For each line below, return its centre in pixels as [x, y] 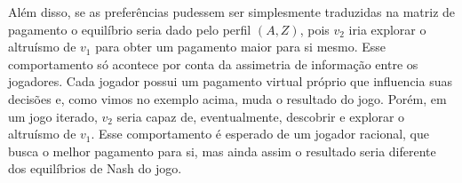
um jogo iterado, [53, 116]
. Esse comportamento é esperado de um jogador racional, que [260, 134]
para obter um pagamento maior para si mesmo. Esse [241, 47]
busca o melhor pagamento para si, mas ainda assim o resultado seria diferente [222, 151]
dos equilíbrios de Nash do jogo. [95, 168]
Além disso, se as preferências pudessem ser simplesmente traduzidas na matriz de [232, 12]
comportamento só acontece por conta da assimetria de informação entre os [213, 64]
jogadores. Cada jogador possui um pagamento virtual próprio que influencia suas [230, 81]
